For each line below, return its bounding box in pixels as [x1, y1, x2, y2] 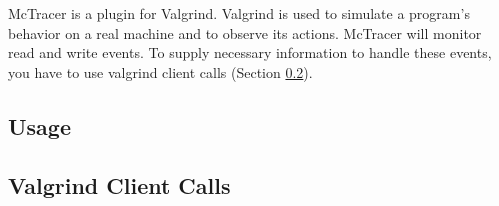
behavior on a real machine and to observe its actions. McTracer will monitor [8, 22, 482, 43]
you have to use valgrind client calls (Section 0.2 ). [8, 61, 313, 82]
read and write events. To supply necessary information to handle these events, [8, 42, 492, 63]
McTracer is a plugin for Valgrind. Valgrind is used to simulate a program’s [8, 3, 470, 23]
